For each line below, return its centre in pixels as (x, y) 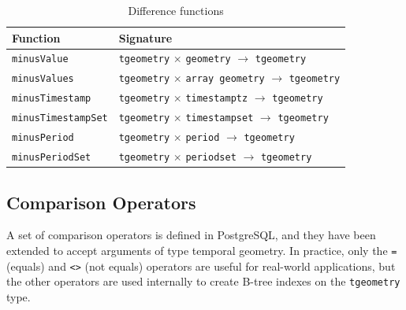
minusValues (43, 79)
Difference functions (176, 10)
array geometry (225, 79)
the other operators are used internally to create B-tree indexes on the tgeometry (203, 281)
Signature (145, 37)
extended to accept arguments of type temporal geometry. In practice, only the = (202, 250)
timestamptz (217, 99)
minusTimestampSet (60, 118)
